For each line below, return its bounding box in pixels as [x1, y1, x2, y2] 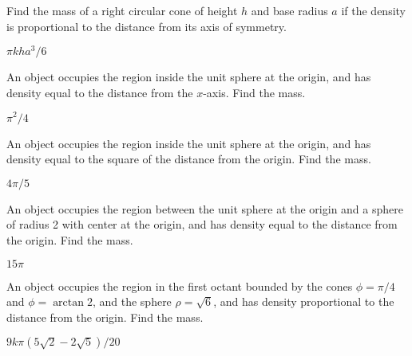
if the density [341, 2, 406, 18]
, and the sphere [92, 293, 172, 310]
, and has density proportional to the [213, 293, 394, 310]
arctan [53, 297, 85, 309]
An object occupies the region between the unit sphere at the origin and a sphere [6, 200, 403, 217]
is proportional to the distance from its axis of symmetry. [6, 18, 287, 34]
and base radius [251, 2, 328, 18]
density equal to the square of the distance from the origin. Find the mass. [6, 151, 371, 167]
